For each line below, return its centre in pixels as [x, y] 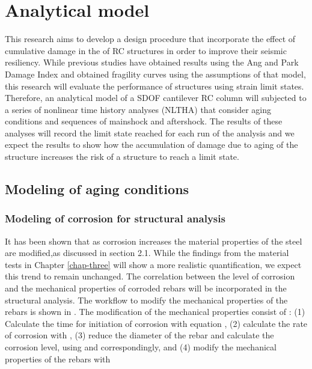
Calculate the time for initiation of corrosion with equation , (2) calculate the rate [156, 323]
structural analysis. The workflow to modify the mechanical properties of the [146, 300]
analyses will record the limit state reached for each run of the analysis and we [150, 133]
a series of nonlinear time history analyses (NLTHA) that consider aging [138, 109]
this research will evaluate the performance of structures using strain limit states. [154, 86]
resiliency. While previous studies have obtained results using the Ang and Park [152, 62]
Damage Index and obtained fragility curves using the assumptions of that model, [155, 74]
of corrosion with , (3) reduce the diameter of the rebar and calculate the [139, 335]
